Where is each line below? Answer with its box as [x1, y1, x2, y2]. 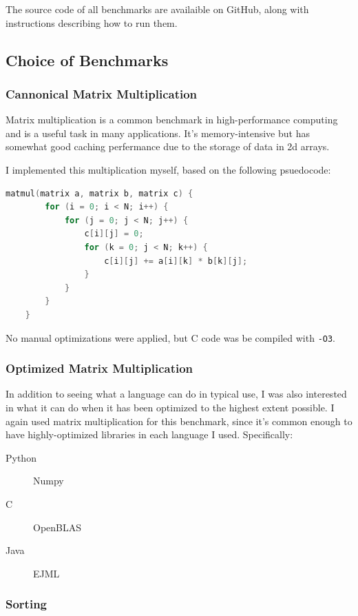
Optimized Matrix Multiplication [6, 360, 193, 377]
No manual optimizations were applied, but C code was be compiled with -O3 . [6, 330, 336, 345]
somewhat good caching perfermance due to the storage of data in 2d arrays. [6, 139, 330, 154]
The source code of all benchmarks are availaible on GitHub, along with [6, 2, 309, 16]
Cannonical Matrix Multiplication [6, 85, 198, 102]
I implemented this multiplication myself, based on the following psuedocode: [6, 162, 331, 176]
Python [6, 450, 36, 464]
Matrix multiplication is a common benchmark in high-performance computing [6, 112, 338, 127]
